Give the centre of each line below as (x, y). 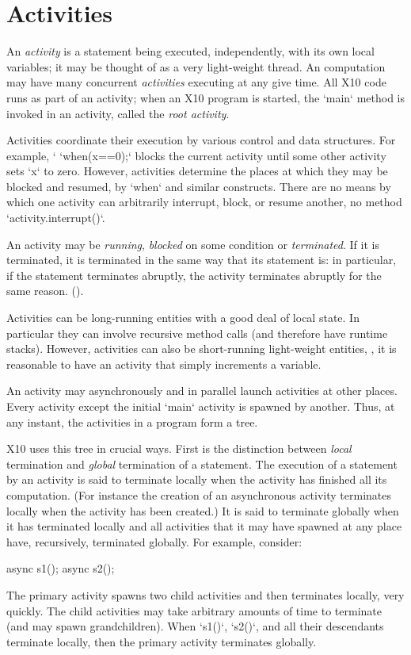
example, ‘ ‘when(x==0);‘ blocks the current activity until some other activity (196, 155)
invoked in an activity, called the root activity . (118, 113)
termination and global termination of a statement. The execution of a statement (202, 463)
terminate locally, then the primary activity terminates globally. (162, 641)
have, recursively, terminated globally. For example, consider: (154, 541)
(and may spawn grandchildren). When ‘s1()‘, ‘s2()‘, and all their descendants (195, 626)
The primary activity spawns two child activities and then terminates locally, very (205, 594)
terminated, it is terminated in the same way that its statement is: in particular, (202, 260)
